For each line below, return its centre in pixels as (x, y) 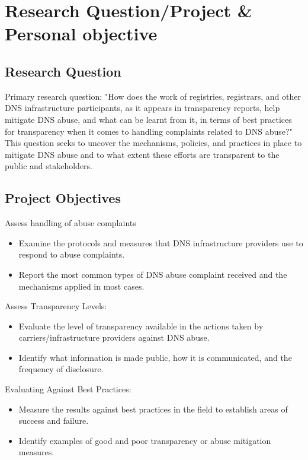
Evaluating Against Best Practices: (68, 389)
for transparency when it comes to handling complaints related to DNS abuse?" (149, 131)
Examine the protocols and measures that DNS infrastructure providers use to (161, 242)
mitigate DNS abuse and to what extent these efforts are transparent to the (142, 154)
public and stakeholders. (49, 166)
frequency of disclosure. (61, 369)
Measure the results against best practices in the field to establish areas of (153, 409)
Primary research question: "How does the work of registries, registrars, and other (153, 96)
